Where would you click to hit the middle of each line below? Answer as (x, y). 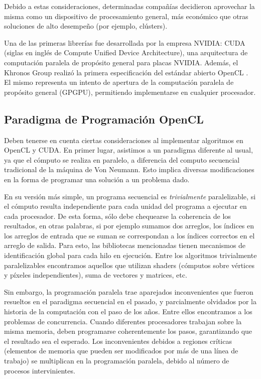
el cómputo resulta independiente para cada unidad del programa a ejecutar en (125, 206)
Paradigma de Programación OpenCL (104, 119)
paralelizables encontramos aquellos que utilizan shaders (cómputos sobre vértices (129, 265)
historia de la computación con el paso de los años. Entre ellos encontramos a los (128, 311)
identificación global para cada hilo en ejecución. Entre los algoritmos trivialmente (130, 255)
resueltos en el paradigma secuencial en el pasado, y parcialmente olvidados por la (130, 301)
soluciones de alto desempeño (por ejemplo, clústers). (86, 26)
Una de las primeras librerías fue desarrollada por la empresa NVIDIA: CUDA (125, 42)
